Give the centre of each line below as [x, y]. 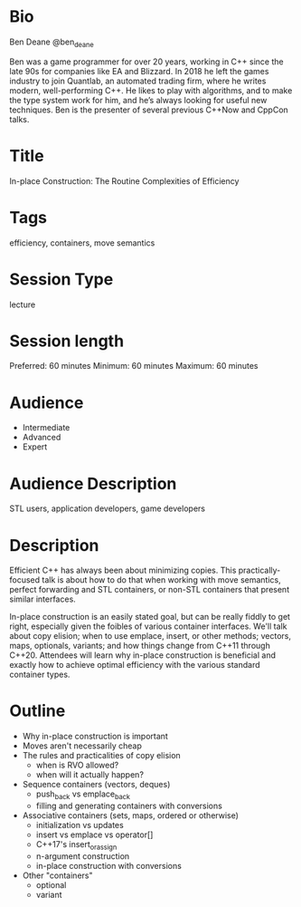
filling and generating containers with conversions [129, 806]
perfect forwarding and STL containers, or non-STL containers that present [150, 590]
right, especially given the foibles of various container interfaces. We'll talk [148, 626]
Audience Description [93, 483]
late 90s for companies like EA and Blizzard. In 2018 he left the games [139, 71]
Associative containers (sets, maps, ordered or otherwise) [131, 815]
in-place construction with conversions [109, 865]
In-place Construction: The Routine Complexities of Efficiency [124, 181]
